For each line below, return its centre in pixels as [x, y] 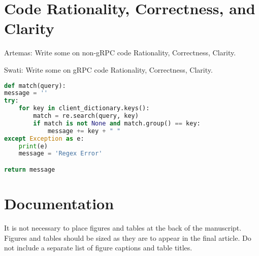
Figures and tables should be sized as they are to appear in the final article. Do [128, 237]
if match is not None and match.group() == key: [117, 123]
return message [30, 169]
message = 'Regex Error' [60, 154]
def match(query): [35, 86]
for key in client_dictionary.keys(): [84, 108]
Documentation [59, 203]
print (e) [33, 146]
